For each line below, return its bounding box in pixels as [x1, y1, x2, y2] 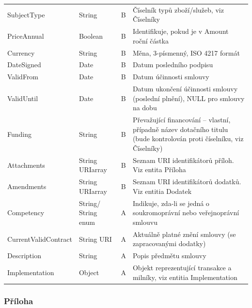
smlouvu [132, 217, 157, 227]
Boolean [79, 30, 103, 41]
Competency [7, 207, 45, 218]
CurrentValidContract [7, 234, 72, 244]
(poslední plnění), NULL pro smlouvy [132, 93, 245, 103]
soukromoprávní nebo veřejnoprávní [132, 207, 239, 218]
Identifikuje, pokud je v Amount [132, 26, 229, 36]
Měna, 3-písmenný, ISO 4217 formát [132, 47, 240, 58]
